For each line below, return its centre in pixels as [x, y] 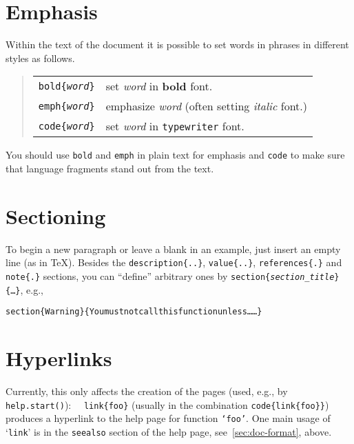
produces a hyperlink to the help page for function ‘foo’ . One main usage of [168, 418]
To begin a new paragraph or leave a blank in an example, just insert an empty [173, 249]
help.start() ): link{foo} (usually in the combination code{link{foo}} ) [167, 404]
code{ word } [66, 126]
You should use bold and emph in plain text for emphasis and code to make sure [175, 155]
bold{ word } [66, 86]
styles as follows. [40, 58]
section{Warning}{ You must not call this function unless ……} [134, 312]
